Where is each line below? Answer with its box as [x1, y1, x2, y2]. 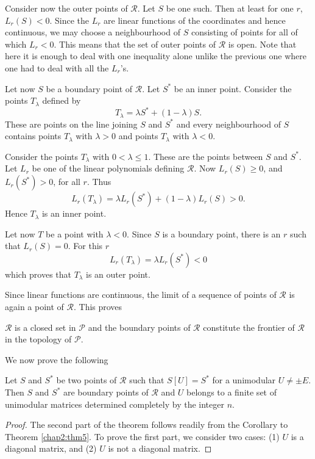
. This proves [73, 300, 122, 313]
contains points [5, 129, 62, 142]
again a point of [5, 300, 64, 313]
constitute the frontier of [203, 320, 295, 333]
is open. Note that [228, 37, 297, 50]
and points [118, 129, 158, 142]
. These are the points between [148, 150, 263, 162]
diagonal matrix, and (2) [5, 442, 97, 455]
